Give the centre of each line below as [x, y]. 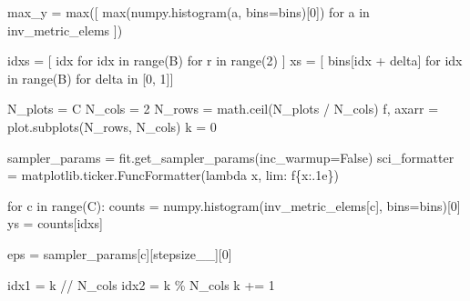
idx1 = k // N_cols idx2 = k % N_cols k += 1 [141, 284]
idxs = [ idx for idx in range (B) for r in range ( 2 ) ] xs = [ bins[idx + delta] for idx [235, 60]
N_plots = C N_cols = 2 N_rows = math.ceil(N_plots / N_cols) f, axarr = [223, 109]
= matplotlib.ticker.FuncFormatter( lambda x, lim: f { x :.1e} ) [173, 175]
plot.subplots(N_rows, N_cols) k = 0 [112, 126]
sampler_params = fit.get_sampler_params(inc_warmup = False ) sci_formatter [231, 157]
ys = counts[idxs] [55, 223]
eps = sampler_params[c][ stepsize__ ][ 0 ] [120, 253]
